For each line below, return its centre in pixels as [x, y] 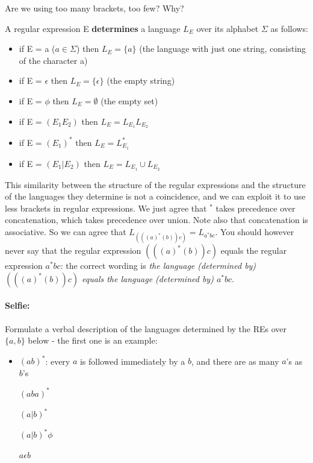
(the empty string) [141, 80]
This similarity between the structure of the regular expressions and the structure [155, 184]
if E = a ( [37, 49]
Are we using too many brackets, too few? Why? [95, 8]
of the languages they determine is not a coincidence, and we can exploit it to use [155, 196]
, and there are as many [235, 361]
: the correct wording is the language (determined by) [158, 266]
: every [58, 361]
